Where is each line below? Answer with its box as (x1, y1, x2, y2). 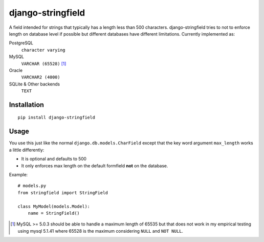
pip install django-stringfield (18, 115, 95, 121)
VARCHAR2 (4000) (21, 75, 61, 80)
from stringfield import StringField (18, 190, 109, 195)
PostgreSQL (9, 40, 34, 46)
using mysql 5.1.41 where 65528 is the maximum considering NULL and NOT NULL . (18, 228, 183, 234)
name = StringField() (27, 210, 80, 216)
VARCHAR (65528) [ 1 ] (21, 60, 66, 66)
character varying (21, 47, 66, 53)
